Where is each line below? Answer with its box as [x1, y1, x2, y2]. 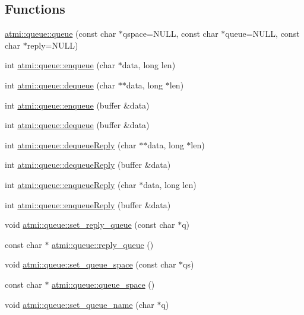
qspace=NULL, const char [122, 27, 218, 40]
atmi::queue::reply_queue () [52, 238, 154, 250]
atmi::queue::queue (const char [5, 27, 116, 40]
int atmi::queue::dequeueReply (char [5, 138, 137, 151]
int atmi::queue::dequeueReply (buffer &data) [5, 158, 171, 171]
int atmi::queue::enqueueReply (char [5, 178, 137, 190]
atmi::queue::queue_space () [52, 278, 155, 290]
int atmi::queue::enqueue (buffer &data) [5, 98, 150, 111]
